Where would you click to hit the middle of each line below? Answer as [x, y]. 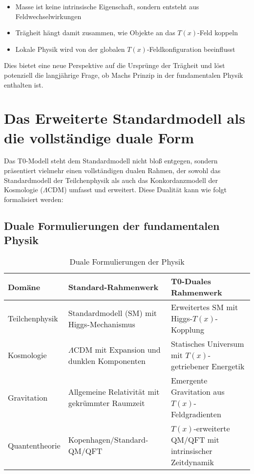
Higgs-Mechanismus [102, 324]
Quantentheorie [34, 445]
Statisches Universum [207, 344]
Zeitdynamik [192, 462]
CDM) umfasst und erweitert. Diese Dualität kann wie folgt [137, 190]
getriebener [190, 366]
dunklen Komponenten [107, 361]
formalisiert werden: [34, 199]
